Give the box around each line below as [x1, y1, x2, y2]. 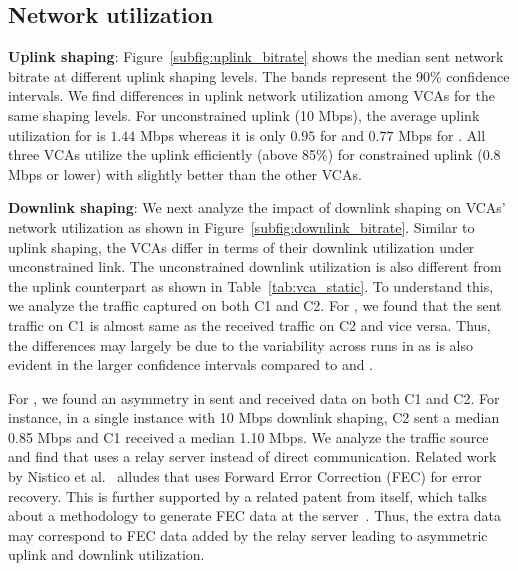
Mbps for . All [398, 124, 486, 145]
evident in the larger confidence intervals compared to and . [8, 354, 374, 375]
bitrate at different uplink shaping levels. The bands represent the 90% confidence [8, 65, 510, 86]
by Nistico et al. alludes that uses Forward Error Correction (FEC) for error [8, 466, 482, 487]
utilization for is [8, 124, 106, 145]
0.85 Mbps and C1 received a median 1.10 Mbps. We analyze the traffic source [8, 426, 489, 447]
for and [319, 124, 364, 145]
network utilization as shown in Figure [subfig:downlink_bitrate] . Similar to [8, 216, 475, 237]
